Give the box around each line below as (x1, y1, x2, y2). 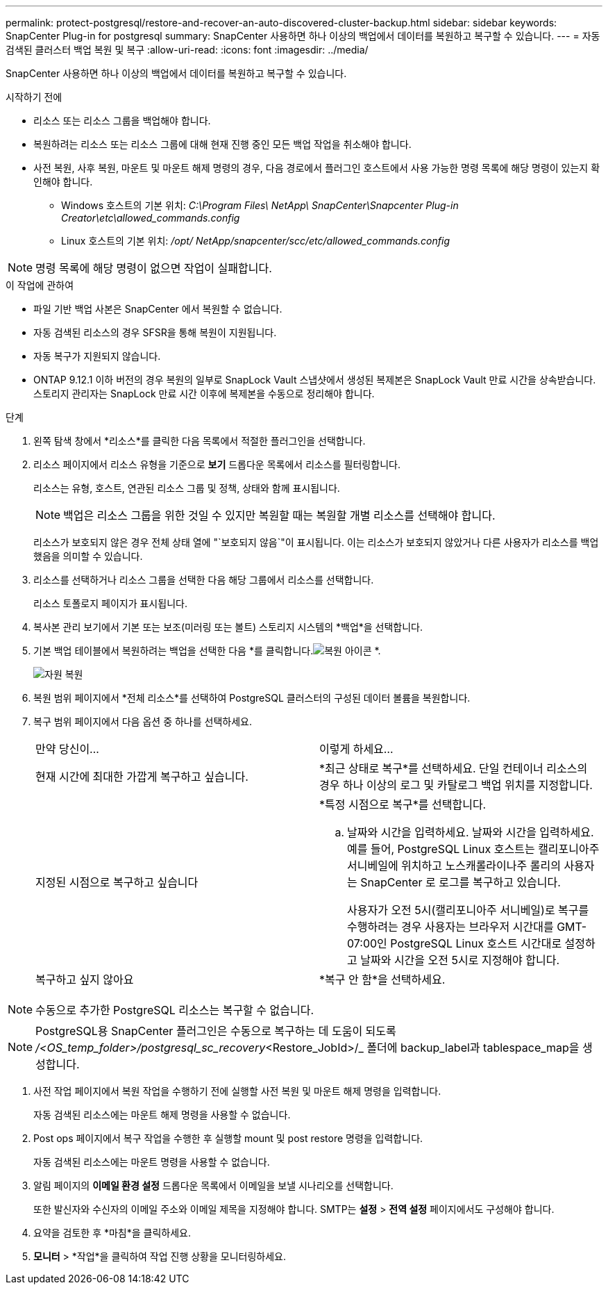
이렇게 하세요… (319, 742, 394, 756)
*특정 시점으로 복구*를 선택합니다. (319, 797, 487, 811)
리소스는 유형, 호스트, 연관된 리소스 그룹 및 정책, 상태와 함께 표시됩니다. (33, 482, 340, 494)
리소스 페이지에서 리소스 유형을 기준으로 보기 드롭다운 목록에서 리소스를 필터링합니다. (33, 458, 400, 470)
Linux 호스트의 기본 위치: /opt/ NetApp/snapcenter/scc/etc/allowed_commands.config (61, 235, 450, 247)
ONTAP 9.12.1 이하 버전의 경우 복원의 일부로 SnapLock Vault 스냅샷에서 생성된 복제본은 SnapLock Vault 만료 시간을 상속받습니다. (33, 374, 596, 386)
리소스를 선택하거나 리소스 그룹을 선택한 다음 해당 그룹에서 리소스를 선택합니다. (33, 574, 374, 586)
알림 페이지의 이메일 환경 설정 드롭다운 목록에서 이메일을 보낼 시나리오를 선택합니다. (33, 1180, 394, 1191)
